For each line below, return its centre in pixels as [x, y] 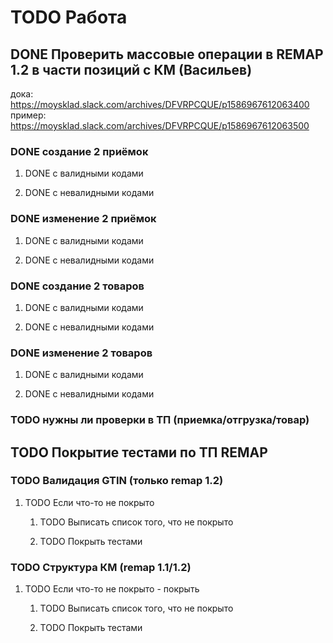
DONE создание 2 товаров [77, 286]
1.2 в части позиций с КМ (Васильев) [131, 69]
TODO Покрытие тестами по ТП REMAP [139, 452]
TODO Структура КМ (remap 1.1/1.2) [101, 567]
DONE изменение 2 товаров [81, 353]
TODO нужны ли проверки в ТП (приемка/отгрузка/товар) [160, 420]
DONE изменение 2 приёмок [83, 219]
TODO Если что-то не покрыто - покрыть [112, 589]
